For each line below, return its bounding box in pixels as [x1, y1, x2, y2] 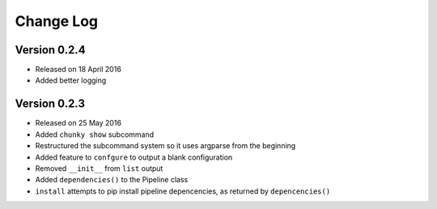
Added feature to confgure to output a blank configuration [35, 152, 233, 162]
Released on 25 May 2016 [35, 118, 121, 128]
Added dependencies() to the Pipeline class [35, 175, 189, 185]
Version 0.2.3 [15, 97, 85, 111]
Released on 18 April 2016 [35, 65, 121, 75]
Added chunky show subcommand [35, 130, 155, 139]
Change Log [15, 12, 99, 30]
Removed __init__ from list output [35, 163, 163, 173]
